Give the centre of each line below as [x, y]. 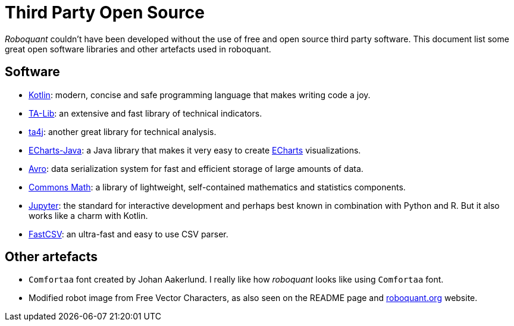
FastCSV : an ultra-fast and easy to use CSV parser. [128, 234]
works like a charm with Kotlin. [88, 215]
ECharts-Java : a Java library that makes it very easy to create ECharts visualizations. [195, 150]
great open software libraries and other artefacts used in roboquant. [138, 49]
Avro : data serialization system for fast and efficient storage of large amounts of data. [196, 168]
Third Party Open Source [105, 12]
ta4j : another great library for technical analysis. [123, 131]
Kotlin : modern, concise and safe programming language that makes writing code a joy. [200, 95]
